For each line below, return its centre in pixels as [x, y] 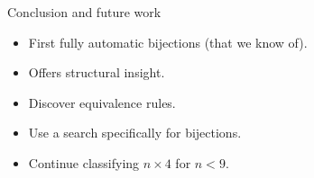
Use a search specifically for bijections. [135, 133]
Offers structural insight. [97, 72]
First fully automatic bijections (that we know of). [168, 42]
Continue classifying [84, 162]
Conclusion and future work [84, 12]
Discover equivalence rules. [102, 102]
